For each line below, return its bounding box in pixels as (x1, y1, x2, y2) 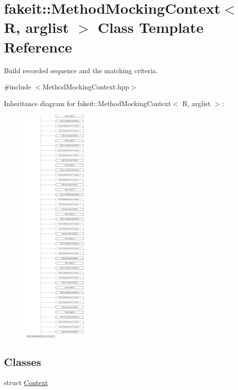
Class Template (97, 17, 204, 37)
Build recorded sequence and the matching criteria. (4, 65, 158, 75)
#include (4, 82, 31, 92)
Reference (4, 36, 72, 56)
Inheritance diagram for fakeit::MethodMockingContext (4, 98, 171, 108)
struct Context (4, 377, 48, 387)
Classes (4, 354, 41, 369)
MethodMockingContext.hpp (42, 82, 129, 92)
